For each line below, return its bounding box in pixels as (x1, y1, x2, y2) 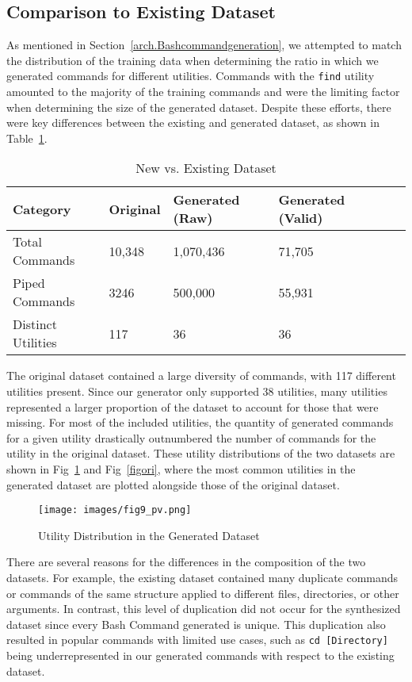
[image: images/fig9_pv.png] (38, 504, 192, 516)
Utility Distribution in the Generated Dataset (38, 527, 260, 543)
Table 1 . (6, 129, 48, 146)
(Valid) (278, 209, 323, 228)
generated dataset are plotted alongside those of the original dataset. (6, 476, 340, 492)
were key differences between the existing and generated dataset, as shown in (6, 114, 380, 131)
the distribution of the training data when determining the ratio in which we (6, 52, 379, 68)
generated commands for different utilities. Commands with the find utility (6, 67, 375, 84)
